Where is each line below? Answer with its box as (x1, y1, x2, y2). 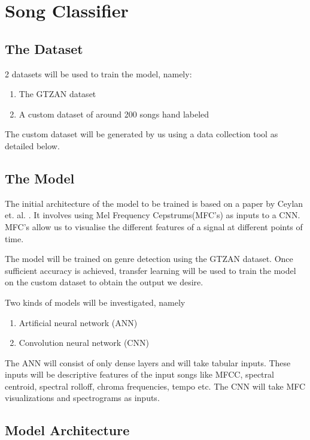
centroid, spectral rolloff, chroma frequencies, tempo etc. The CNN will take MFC (5, 379, 306, 392)
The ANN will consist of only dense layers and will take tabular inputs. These (5, 356, 291, 369)
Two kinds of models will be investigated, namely (5, 296, 186, 308)
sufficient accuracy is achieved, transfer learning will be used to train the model (5, 264, 296, 276)
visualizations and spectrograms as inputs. (5, 391, 160, 404)
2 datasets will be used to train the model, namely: (5, 67, 192, 80)
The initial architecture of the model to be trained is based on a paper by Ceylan (5, 197, 303, 209)
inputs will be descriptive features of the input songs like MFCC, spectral (5, 368, 274, 381)
